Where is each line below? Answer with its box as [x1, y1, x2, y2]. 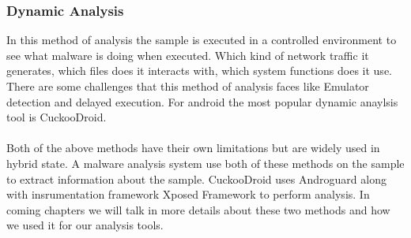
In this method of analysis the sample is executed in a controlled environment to [6, 32, 397, 48]
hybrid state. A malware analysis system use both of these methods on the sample [6, 154, 405, 171]
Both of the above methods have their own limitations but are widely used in [6, 139, 380, 156]
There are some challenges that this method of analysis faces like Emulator [6, 78, 369, 94]
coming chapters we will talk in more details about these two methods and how [6, 201, 390, 218]
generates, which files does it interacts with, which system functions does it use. [6, 62, 392, 79]
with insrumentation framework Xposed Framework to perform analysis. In [6, 186, 370, 203]
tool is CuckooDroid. [6, 109, 107, 125]
